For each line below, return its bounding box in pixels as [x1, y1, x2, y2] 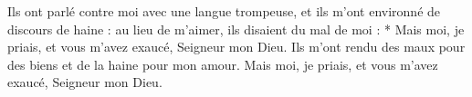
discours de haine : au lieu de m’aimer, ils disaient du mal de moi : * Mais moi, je [7, 19, 465, 38]
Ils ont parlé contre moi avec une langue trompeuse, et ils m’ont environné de [7, 2, 441, 20]
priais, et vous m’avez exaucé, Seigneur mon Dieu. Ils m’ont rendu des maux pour [7, 37, 466, 56]
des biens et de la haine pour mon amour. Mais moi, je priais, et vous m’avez [7, 54, 438, 73]
